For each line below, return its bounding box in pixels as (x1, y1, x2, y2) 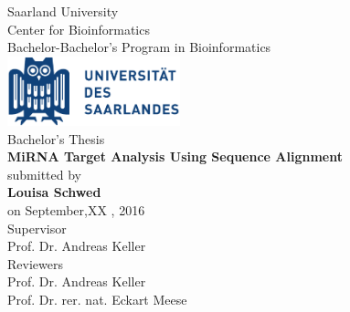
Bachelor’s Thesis (7, 129, 105, 148)
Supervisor (7, 218, 67, 237)
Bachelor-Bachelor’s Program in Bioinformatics (7, 37, 271, 57)
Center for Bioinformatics (7, 19, 150, 38)
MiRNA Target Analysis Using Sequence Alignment (7, 147, 343, 166)
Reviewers (7, 254, 63, 273)
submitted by (7, 164, 81, 183)
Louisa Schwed (7, 182, 101, 202)
